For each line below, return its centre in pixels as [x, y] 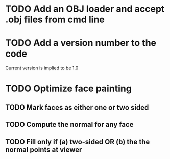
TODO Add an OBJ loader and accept [85, 9]
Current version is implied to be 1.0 [42, 68]
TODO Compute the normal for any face [69, 125]
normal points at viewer [44, 150]
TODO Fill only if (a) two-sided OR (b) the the [78, 142]
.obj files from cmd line [55, 20]
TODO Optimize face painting [68, 88]
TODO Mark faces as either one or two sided [77, 107]
